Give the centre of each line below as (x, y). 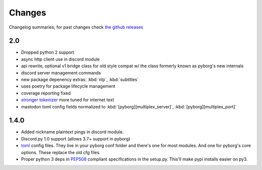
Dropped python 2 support (48, 52)
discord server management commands (61, 73)
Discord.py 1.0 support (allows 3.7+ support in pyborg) (76, 139)
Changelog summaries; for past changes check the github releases (76, 27)
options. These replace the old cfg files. (61, 152)
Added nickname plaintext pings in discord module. (72, 132)
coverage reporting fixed (46, 93)
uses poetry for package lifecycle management (68, 86)
